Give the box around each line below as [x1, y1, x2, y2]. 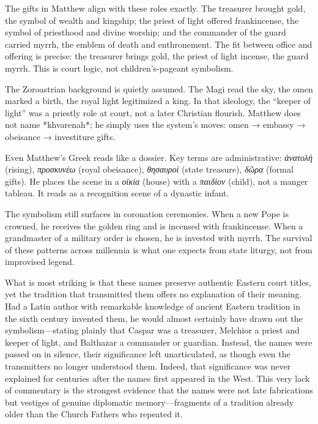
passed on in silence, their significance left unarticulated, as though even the [5, 348, 290, 360]
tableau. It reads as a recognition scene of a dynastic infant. [5, 187, 229, 199]
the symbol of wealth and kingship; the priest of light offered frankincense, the [5, 13, 298, 26]
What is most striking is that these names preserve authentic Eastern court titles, [5, 275, 311, 288]
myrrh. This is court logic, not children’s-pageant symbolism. [5, 61, 234, 74]
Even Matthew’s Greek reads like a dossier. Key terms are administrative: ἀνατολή [5, 151, 313, 163]
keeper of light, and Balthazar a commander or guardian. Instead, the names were [5, 335, 312, 348]
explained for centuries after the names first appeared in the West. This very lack [5, 371, 310, 384]
